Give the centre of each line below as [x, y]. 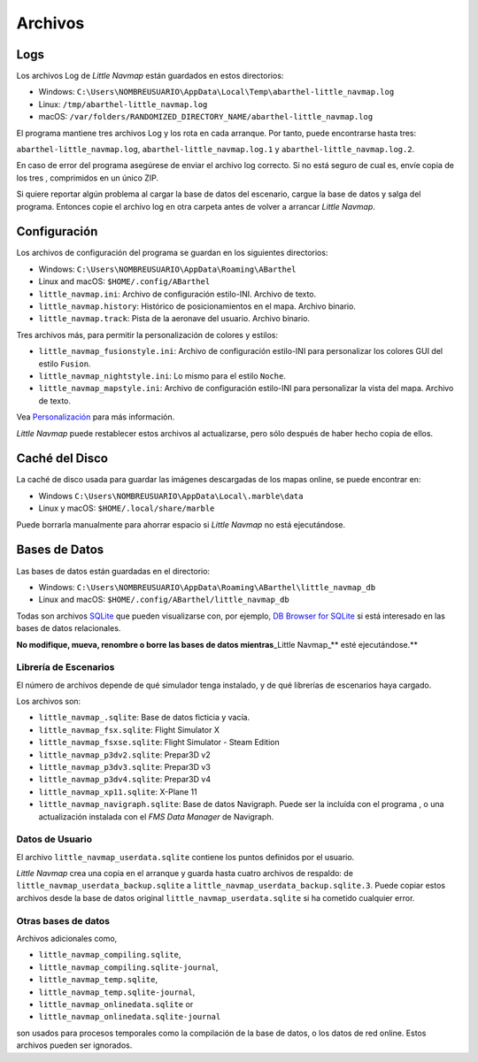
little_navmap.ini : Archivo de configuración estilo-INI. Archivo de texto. [177, 294]
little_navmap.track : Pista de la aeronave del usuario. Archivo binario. [174, 319]
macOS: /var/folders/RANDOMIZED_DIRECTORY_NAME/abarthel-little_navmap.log [206, 117]
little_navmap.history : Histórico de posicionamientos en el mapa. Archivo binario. [197, 306]
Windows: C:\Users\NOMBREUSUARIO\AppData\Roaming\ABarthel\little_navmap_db [207, 587]
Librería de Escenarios [66, 667]
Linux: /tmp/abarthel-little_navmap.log [123, 104]
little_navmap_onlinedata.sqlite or [116, 1004]
